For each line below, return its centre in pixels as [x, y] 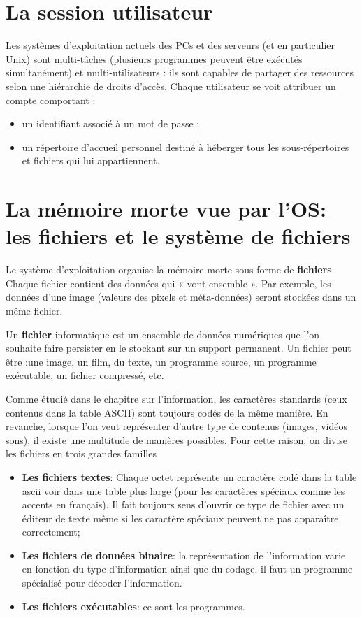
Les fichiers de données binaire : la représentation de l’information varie [184, 555]
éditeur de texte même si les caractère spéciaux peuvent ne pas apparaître [180, 518]
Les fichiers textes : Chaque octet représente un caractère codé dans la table [189, 476]
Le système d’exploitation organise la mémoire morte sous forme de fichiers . [170, 270]
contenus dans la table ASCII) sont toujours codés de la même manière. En [167, 412]
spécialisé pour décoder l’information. [102, 583]
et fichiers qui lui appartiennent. [91, 160]
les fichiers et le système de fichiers [178, 236]
